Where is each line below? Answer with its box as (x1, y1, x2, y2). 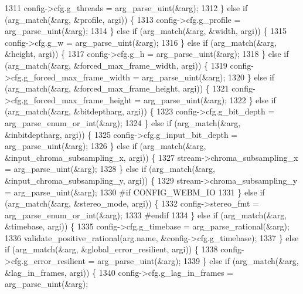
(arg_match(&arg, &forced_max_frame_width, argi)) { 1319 (5, 59, 227, 71)
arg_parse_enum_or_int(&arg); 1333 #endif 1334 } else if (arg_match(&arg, (5, 208, 287, 221)
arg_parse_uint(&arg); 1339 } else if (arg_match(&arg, (97, 255, 299, 267)
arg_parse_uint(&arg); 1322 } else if (143, 93, 276, 106)
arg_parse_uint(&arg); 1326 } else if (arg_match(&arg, (5, 140, 206, 152)
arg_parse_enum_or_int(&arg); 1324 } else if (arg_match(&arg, (5, 116, 241, 129)
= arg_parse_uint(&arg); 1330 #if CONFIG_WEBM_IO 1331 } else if (5, 185, 265, 198)
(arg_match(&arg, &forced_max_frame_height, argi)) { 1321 (5, 82, 229, 94)
